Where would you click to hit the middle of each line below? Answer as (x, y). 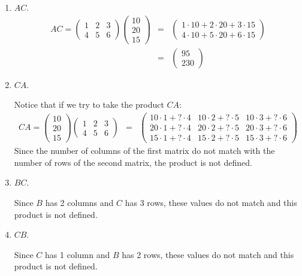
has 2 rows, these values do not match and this (208, 254)
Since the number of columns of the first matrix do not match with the (144, 151)
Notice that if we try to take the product (89, 104)
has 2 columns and (79, 202)
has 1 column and (78, 254)
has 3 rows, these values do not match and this (211, 202)
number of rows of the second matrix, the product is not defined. (133, 162)
